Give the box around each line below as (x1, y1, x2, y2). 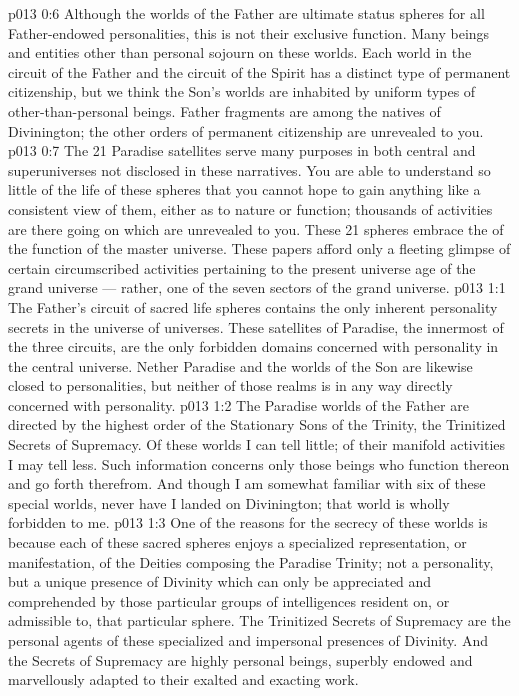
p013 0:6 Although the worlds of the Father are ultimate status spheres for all (8, 3, 485, 23)
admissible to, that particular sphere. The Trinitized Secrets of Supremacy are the (8, 610, 511, 631)
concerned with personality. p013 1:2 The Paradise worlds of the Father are (8, 394, 469, 415)
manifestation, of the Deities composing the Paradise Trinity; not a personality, (8, 551, 494, 572)
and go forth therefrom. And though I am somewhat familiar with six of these (8, 473, 486, 494)
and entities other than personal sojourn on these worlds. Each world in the (8, 42, 472, 63)
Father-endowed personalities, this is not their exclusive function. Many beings (8, 22, 490, 43)
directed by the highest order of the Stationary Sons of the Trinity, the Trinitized (8, 414, 506, 435)
